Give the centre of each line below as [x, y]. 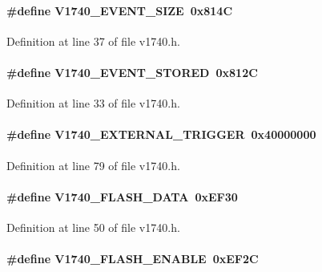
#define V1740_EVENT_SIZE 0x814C [120, 10]
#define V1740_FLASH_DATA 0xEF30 [122, 196]
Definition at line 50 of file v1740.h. [93, 227]
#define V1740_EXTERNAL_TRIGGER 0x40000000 [161, 134]
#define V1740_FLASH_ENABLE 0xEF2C [133, 259]
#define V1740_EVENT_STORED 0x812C [132, 72]
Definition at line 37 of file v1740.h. [93, 41]
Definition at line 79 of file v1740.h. [93, 165]
